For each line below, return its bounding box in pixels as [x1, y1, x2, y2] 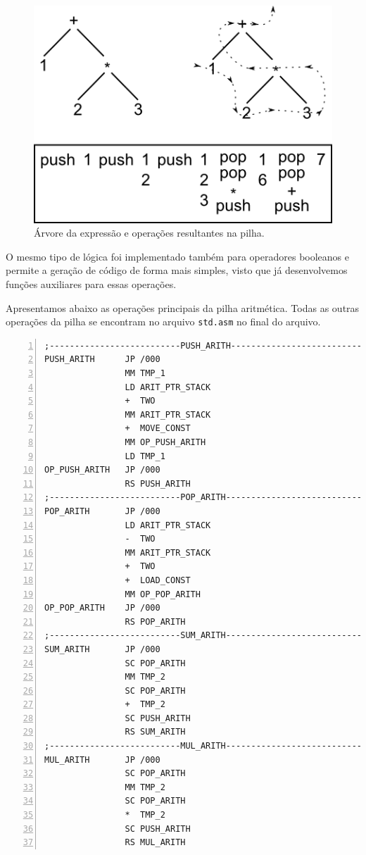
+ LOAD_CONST [125, 575, 191, 585]
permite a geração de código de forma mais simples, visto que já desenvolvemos [6, 263, 348, 277]
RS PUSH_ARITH [125, 478, 191, 489]
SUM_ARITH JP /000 [44, 644, 160, 654]
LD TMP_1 [125, 451, 165, 461]
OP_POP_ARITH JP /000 [44, 603, 160, 613]
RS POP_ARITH [125, 616, 186, 627]
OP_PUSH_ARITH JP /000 [44, 465, 160, 475]
